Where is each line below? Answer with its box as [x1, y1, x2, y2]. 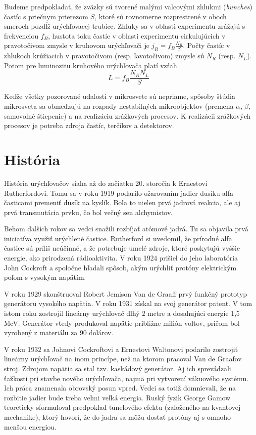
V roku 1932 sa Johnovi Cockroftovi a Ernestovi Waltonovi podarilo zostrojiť [4, 344, 238, 354]
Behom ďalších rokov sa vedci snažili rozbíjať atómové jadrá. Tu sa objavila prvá [4, 223, 249, 234]
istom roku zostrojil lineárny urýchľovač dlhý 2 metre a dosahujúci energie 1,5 [4, 308, 240, 318]
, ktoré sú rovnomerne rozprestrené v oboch [95, 11, 227, 21]
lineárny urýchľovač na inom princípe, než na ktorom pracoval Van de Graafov [4, 353, 242, 364]
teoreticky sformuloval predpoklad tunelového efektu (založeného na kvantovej [4, 402, 241, 412]
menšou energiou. [4, 421, 56, 432]
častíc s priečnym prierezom [4, 11, 88, 21]
